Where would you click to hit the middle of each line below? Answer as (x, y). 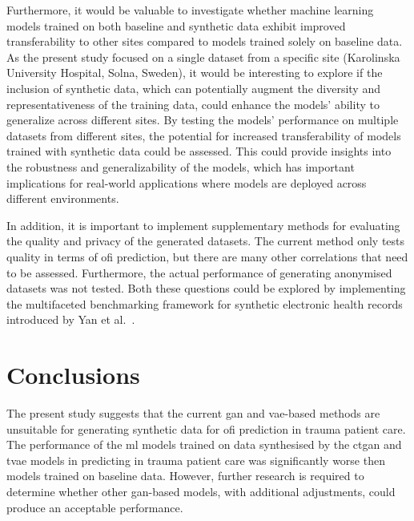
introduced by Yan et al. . (71, 319)
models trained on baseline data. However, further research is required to (185, 476)
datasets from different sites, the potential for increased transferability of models (204, 135)
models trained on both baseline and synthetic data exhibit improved (176, 25)
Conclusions (73, 375)
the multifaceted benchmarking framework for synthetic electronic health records (205, 303)
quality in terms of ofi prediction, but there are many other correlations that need (207, 256)
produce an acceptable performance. (95, 507)
